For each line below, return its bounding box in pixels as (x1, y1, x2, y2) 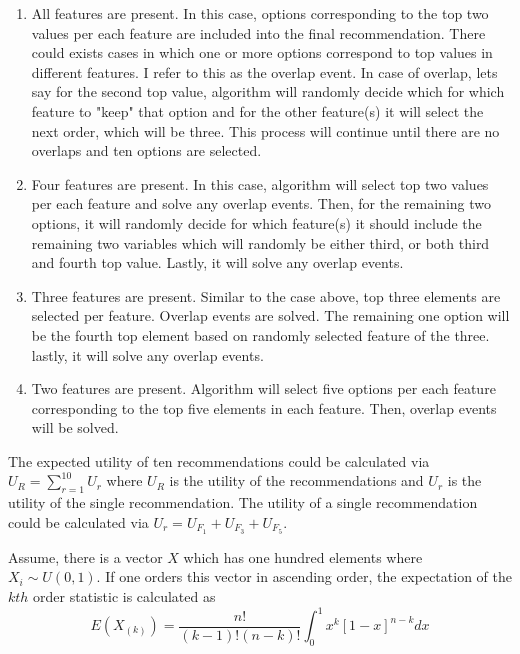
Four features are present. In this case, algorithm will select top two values (31, 173, 489, 194)
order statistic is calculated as (33, 585, 216, 606)
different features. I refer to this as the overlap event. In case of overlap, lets (31, 61, 498, 82)
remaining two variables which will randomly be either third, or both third (31, 232, 490, 253)
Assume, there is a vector (8, 546, 163, 567)
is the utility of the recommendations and (169, 470, 424, 491)
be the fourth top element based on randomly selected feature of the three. (31, 324, 490, 345)
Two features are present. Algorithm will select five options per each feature (31, 378, 496, 399)
